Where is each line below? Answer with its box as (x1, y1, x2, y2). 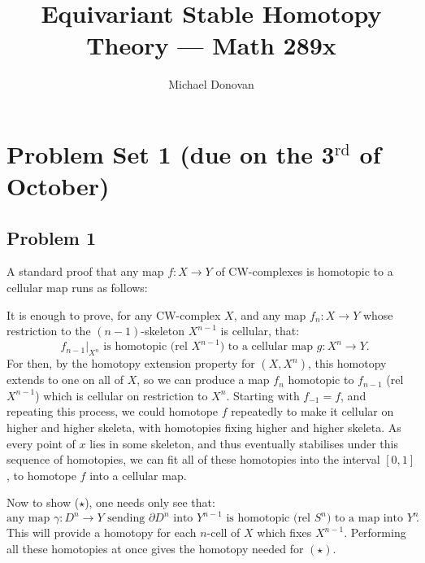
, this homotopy (307, 355, 387, 372)
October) (7, 169, 110, 203)
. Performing (344, 524, 406, 541)
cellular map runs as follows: (7, 279, 148, 296)
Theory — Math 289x (86, 28, 336, 62)
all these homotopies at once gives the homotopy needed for (7, 540, 304, 556)
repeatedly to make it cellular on (231, 403, 394, 420)
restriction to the (7, 322, 91, 339)
